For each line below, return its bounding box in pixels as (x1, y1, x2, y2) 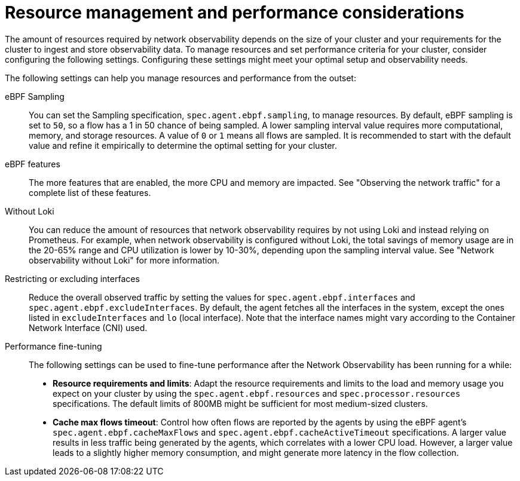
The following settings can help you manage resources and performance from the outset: (5, 72, 356, 83)
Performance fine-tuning (5, 341, 102, 351)
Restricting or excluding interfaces (5, 273, 140, 284)
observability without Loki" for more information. (29, 255, 220, 265)
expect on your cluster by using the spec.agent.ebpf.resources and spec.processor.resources (53, 388, 461, 399)
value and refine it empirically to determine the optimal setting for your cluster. (29, 140, 337, 151)
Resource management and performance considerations (5, 2, 464, 23)
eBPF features (5, 158, 60, 169)
